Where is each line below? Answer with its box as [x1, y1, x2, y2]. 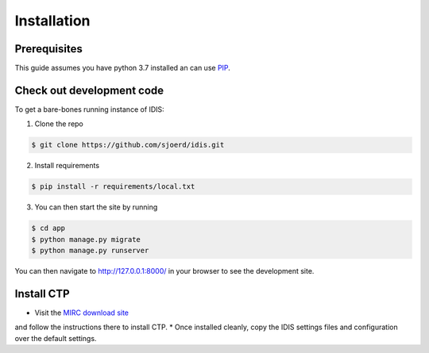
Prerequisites [14, 42, 83, 56]
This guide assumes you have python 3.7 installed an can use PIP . [14, 63, 230, 73]
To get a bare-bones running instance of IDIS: [14, 104, 164, 114]
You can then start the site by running [34, 202, 158, 212]
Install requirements [34, 161, 99, 171]
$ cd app [31, 224, 66, 233]
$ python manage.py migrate [31, 235, 141, 244]
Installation [14, 12, 91, 29]
